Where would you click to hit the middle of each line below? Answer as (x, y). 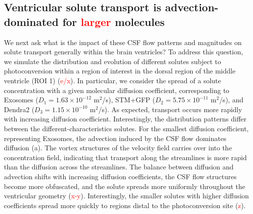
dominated (31, 21)
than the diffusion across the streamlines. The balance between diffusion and (119, 167)
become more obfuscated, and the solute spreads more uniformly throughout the (125, 186)
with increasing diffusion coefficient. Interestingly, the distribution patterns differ (125, 119)
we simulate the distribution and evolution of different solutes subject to (113, 61)
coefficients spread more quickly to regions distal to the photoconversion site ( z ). (125, 205)
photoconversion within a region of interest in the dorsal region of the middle (120, 71)
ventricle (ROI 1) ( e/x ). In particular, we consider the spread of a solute (113, 80)
